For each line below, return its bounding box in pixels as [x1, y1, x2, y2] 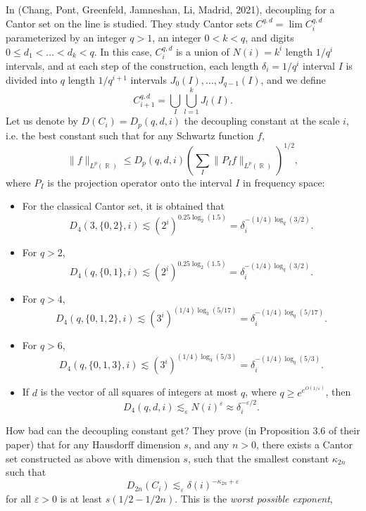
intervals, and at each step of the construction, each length [6, 58, 259, 73]
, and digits [245, 30, 294, 45]
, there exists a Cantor [255, 437, 353, 452]
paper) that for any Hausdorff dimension [6, 437, 181, 452]
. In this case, [94, 44, 152, 58]
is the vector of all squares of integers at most [40, 384, 238, 399]
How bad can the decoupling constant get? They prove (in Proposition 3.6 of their [6, 423, 360, 438]
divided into [6, 72, 58, 87]
